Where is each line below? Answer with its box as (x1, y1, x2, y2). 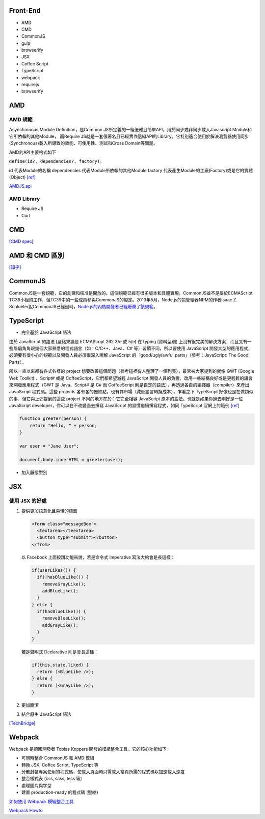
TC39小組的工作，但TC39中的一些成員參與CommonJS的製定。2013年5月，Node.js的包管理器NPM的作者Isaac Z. (9, 296, 238, 302)
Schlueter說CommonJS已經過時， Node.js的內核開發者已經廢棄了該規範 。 (9, 304, 158, 310)
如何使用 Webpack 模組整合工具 (9, 798, 74, 804)
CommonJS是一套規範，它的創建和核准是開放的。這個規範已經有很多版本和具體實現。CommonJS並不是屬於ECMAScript (9, 290, 253, 296)
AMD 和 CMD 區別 (9, 251, 64, 260)
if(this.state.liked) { (31, 662, 89, 668)
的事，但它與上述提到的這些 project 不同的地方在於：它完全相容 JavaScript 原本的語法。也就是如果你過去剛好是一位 (9, 396, 243, 402)
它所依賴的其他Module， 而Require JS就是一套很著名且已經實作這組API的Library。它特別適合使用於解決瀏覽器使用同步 (9, 133, 249, 139)
